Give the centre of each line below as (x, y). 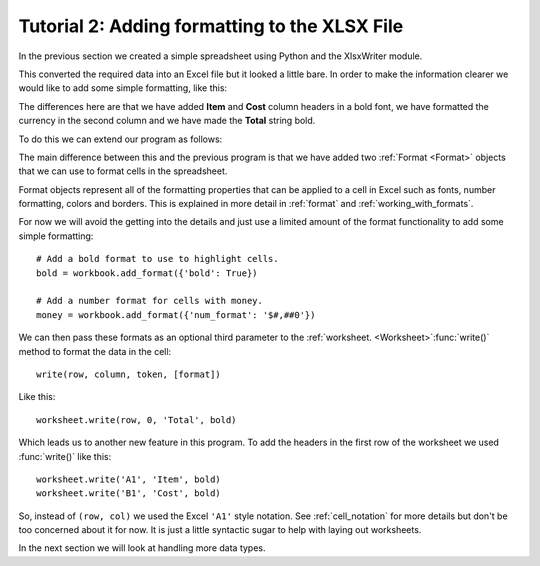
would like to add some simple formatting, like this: (123, 88)
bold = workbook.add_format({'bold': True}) (147, 273)
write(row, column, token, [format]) (129, 374)
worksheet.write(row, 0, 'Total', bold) (136, 419)
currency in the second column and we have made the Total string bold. (167, 121)
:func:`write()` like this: (65, 456)
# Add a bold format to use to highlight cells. (157, 259)
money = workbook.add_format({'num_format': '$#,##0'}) (176, 314)
